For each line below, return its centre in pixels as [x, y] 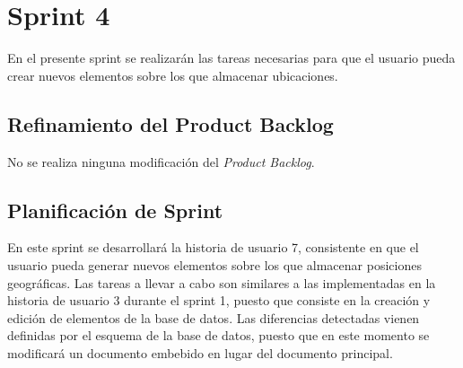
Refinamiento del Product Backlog [170, 123]
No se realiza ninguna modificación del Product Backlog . [161, 161]
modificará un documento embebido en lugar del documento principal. [200, 352]
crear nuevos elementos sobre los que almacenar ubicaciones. [173, 75]
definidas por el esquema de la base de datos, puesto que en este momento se [218, 335]
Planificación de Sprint [115, 210]
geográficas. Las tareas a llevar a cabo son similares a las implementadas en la [222, 282]
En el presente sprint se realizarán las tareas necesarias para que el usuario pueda [231, 58]
